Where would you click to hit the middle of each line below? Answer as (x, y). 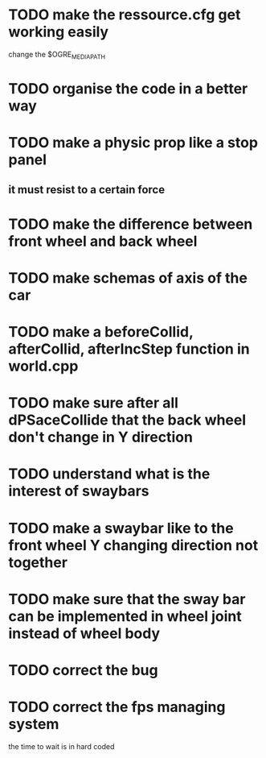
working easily (59, 32)
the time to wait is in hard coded (61, 746)
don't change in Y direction (100, 437)
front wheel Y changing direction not (133, 545)
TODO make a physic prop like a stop (133, 143)
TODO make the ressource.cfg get (125, 15)
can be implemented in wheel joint (125, 616)
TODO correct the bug (83, 670)
